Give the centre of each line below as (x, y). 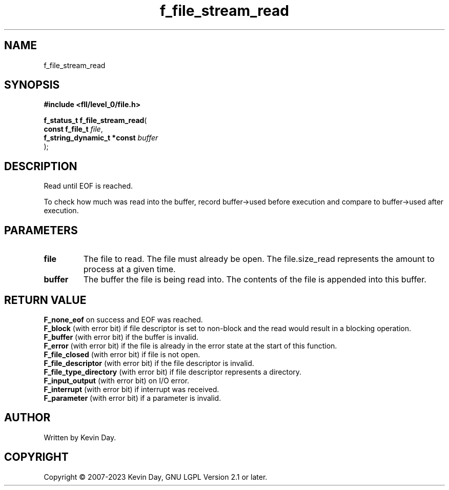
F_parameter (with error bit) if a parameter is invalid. (132, 398)
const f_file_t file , (73, 129)
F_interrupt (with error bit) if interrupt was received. (131, 389)
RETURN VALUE (45, 300)
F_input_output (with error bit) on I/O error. (117, 380)
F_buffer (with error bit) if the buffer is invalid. (121, 337)
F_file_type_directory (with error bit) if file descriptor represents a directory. (173, 372)
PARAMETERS (41, 230)
